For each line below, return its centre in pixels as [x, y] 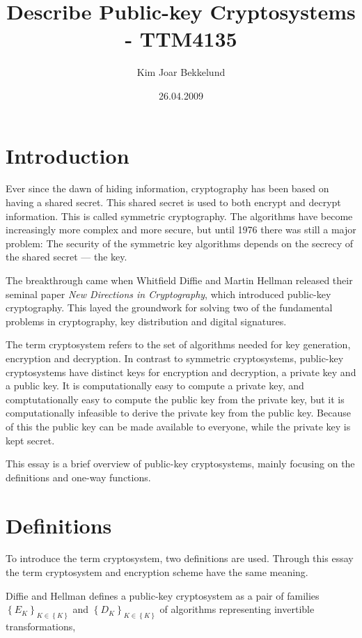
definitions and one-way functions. [78, 477]
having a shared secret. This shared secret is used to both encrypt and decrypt [173, 202]
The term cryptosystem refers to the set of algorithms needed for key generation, [178, 344]
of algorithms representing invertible [237, 609]
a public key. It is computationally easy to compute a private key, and [155, 386]
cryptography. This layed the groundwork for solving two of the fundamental [169, 308]
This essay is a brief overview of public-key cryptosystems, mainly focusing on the [180, 464]
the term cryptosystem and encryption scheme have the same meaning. [157, 572]
